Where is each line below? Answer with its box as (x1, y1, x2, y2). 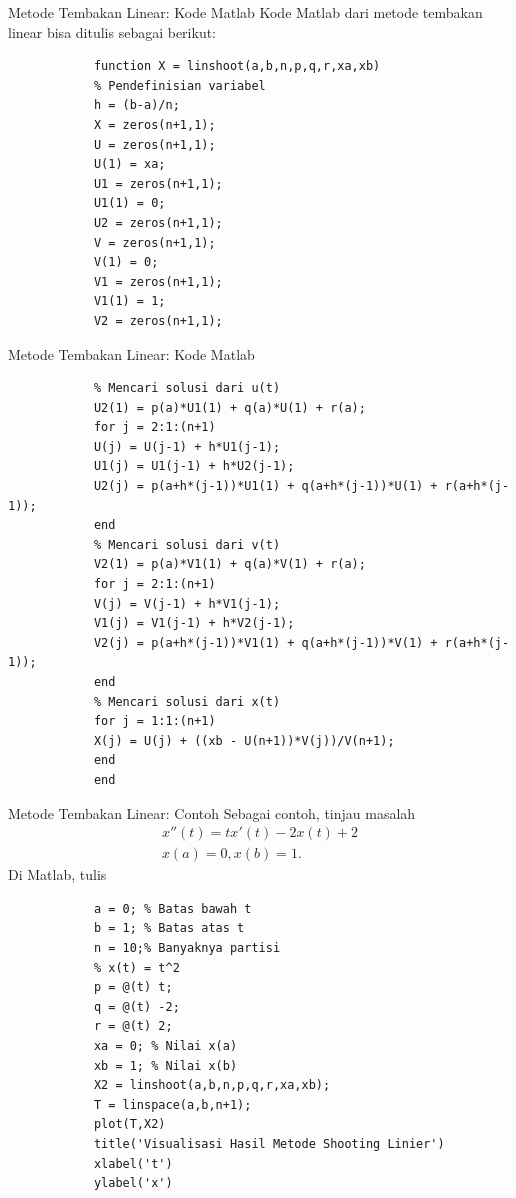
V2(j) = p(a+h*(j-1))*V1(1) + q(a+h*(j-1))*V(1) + (93, 635, 438, 650)
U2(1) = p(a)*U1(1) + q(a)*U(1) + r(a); (93, 400, 366, 415)
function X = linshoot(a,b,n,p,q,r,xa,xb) (93, 59, 381, 74)
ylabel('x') (93, 1176, 173, 1191)
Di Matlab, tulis (8, 864, 107, 885)
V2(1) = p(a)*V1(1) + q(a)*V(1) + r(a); (93, 557, 366, 572)
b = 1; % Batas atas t (93, 921, 245, 936)
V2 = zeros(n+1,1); (93, 313, 223, 328)
